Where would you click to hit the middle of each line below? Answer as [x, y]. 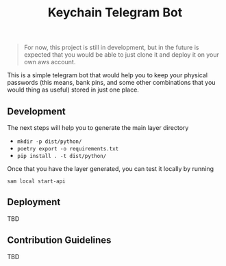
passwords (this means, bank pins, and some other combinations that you [111, 83]
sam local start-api [37, 181]
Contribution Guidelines [59, 240]
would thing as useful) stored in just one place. [73, 90]
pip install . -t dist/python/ [62, 156]
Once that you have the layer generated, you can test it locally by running [111, 169]
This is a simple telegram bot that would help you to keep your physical [107, 75]
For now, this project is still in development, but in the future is [111, 48]
